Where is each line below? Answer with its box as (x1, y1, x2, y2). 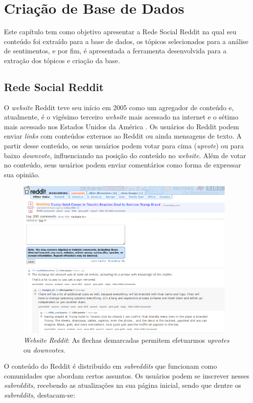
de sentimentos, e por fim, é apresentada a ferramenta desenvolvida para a (4, 46, 227, 56)
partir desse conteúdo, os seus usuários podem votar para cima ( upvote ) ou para (4, 141, 244, 151)
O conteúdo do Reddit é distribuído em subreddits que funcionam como (4, 361, 217, 371)
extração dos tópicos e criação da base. (4, 55, 120, 65)
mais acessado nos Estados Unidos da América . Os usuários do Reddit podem (4, 121, 239, 131)
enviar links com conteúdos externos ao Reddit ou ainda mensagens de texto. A (4, 131, 242, 141)
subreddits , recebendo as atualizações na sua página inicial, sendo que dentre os (4, 380, 241, 390)
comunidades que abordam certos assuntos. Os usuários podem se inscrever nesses (4, 370, 250, 380)
